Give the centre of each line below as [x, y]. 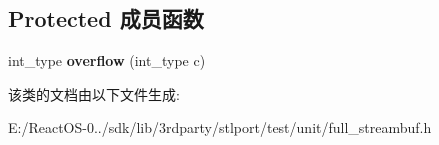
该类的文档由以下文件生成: [94, 93]
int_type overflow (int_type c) [107, 60]
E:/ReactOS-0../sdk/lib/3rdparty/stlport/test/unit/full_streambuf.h [220, 127]
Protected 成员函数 [106, 18]
